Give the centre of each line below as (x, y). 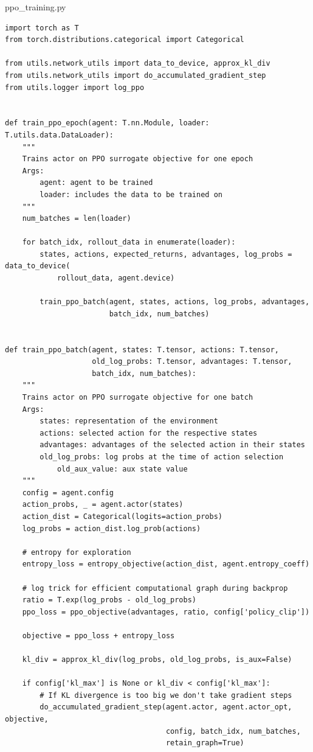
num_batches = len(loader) (77, 219)
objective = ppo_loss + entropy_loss (98, 635)
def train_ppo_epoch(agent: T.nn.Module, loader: (107, 123)
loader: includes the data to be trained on (131, 194)
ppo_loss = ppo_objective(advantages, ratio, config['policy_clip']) (166, 612)
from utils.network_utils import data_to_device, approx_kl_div (138, 64)
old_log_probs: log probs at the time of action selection (162, 457)
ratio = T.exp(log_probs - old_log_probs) (109, 600)
